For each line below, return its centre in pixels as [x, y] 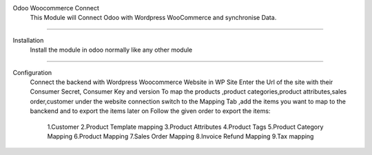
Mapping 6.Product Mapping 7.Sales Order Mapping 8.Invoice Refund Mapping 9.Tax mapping [180, 136]
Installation [28, 40]
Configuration [32, 72]
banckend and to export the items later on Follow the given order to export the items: [150, 111]
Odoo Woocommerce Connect [56, 8]
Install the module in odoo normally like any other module [111, 50]
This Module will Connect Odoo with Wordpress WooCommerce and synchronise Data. [153, 18]
